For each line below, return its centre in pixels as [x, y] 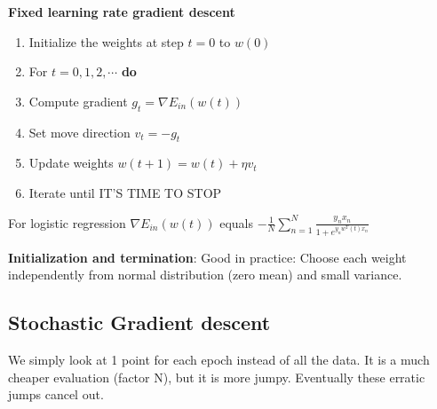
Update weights [71, 163]
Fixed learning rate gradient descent [122, 12]
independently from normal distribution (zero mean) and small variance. [205, 275]
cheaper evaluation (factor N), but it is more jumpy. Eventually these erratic [217, 377]
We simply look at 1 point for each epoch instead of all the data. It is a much [219, 359]
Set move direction [79, 132]
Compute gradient [78, 101]
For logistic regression [67, 222]
